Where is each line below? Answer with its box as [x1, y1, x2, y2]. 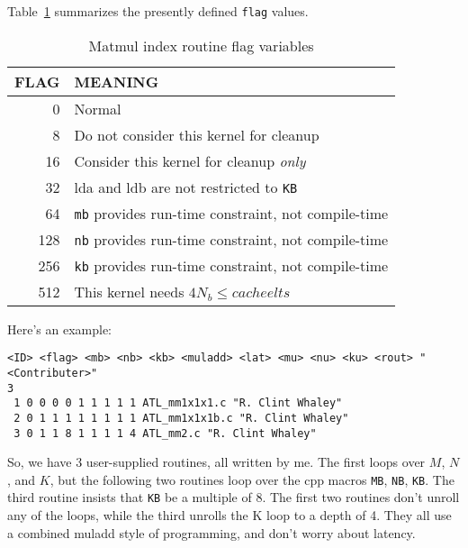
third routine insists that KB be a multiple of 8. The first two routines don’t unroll [7, 488, 460, 507]
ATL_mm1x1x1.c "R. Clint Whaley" [142, 397, 343, 410]
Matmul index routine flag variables [88, 34, 314, 56]
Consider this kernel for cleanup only [74, 150, 306, 171]
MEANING [74, 70, 159, 92]
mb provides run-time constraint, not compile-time [74, 202, 389, 224]
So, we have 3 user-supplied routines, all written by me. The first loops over [7, 452, 426, 471]
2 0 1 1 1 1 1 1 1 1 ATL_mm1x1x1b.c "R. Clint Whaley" [13, 411, 349, 425]
